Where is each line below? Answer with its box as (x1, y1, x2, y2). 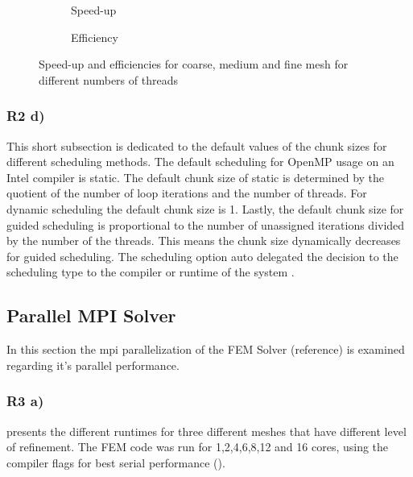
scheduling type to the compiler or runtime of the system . (6, 263, 295, 280)
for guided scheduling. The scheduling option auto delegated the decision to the (6, 247, 399, 264)
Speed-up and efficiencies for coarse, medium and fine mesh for (39, 56, 349, 73)
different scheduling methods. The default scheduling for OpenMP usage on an (6, 153, 394, 170)
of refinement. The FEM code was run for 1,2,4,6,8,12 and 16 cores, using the (6, 438, 389, 455)
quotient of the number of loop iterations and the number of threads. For (6, 185, 367, 201)
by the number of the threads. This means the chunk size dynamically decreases (6, 232, 401, 249)
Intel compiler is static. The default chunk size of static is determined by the (6, 168, 385, 185)
